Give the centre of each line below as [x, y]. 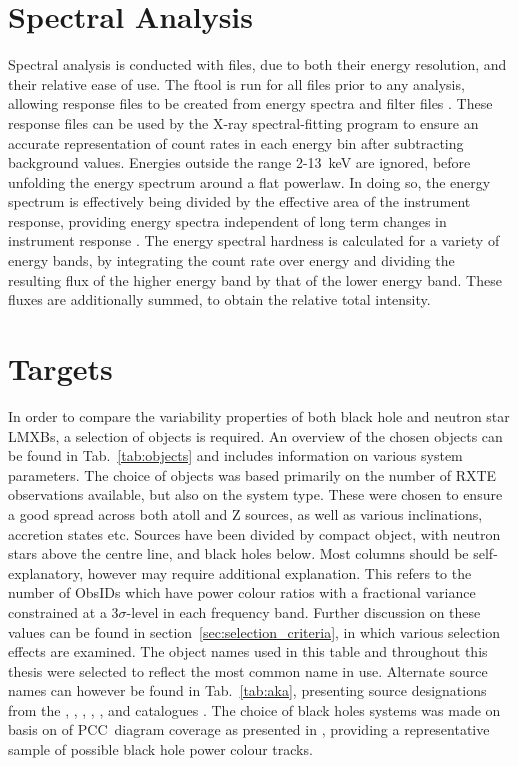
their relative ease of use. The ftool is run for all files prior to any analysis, [236, 83]
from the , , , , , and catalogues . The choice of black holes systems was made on [254, 709]
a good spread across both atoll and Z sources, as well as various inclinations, [245, 513]
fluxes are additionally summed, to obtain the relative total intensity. [219, 299]
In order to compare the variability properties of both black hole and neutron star [259, 415]
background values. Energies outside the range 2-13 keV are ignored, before [239, 162]
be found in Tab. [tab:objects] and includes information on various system [235, 455]
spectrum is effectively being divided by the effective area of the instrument [239, 201]
